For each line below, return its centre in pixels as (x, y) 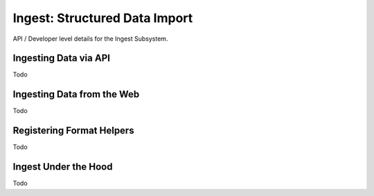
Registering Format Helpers (73, 131)
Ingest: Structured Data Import (103, 18)
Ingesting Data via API (62, 58)
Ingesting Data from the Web (76, 94)
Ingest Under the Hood (63, 167)
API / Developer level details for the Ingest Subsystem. (90, 39)
